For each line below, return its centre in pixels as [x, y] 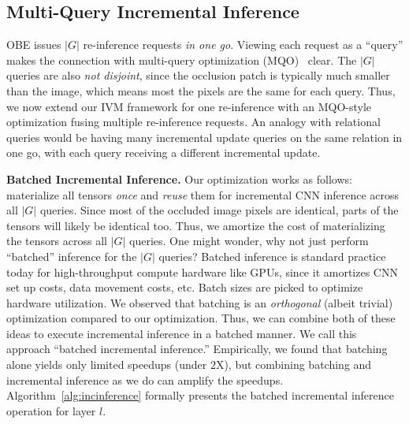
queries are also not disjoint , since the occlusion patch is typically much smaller [198, 75]
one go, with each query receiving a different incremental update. [164, 152]
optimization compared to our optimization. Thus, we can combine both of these [201, 318]
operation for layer [51, 410]
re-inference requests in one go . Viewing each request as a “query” [243, 45]
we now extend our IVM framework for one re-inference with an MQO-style [189, 106]
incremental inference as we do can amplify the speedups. [145, 379]
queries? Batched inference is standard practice [272, 256]
